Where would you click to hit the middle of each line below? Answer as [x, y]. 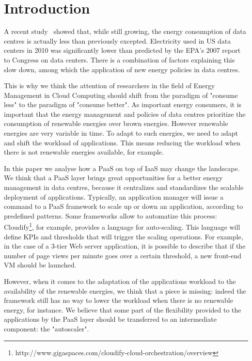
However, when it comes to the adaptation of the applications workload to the [120, 281]
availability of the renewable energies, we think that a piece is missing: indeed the [125, 290]
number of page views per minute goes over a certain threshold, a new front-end [123, 255]
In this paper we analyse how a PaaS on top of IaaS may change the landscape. [122, 168]
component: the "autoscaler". [47, 329]
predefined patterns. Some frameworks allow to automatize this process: [110, 215]
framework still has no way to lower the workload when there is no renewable [118, 300]
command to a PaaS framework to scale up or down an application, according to [124, 206]
